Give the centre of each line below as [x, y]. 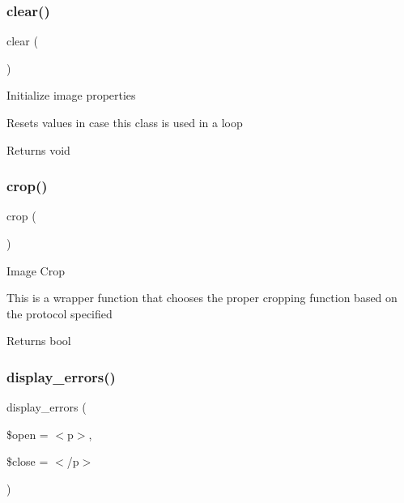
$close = [28, 461]
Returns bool [39, 341]
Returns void [38, 149]
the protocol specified [60, 313]
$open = [28, 434]
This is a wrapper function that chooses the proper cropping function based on [202, 298]
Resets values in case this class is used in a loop [125, 122]
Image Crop [36, 270]
